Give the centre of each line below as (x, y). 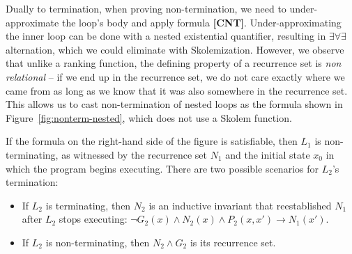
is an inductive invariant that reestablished (240, 205)
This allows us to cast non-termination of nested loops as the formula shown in (174, 104)
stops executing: (93, 219)
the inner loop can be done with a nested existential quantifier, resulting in (166, 36)
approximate (32, 22)
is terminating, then (88, 205)
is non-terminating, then (98, 242)
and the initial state (268, 154)
